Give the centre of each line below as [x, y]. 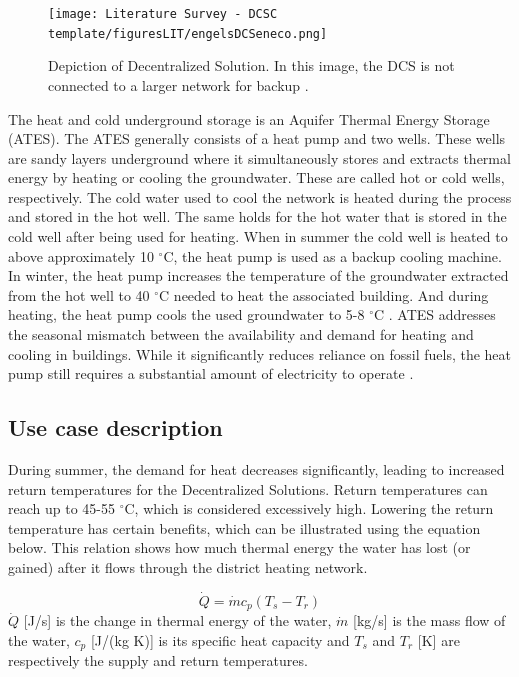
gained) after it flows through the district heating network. [188, 566]
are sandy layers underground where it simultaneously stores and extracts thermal [259, 157]
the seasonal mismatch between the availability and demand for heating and [241, 334]
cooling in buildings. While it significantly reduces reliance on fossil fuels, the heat [260, 353]
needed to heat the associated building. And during [331, 294]
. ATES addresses [442, 314]
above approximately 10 [81, 255]
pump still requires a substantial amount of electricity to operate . [211, 373]
